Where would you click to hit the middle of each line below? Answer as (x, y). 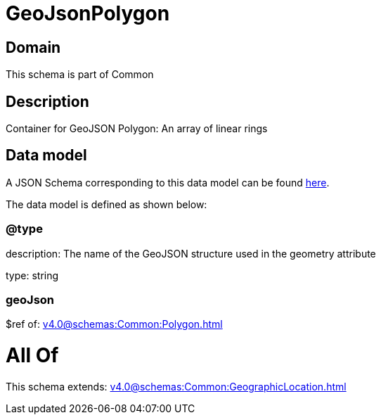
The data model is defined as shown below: (106, 204)
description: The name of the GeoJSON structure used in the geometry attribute (191, 253)
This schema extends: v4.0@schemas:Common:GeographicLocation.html (176, 386)
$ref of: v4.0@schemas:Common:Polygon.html (114, 324)
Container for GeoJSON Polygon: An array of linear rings (137, 129)
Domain (33, 47)
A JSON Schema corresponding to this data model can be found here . (168, 182)
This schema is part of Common (80, 75)
